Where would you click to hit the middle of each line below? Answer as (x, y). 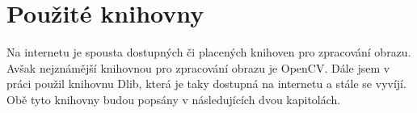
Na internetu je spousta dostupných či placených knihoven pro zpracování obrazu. (209, 52)
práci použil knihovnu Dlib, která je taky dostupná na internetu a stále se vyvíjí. (206, 84)
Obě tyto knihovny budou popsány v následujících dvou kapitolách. (174, 99)
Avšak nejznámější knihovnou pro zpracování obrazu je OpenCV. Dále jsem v (198, 67)
